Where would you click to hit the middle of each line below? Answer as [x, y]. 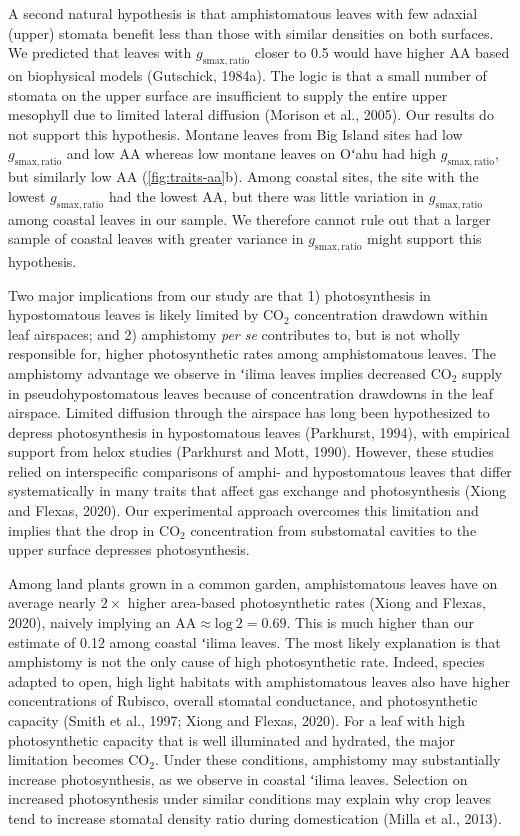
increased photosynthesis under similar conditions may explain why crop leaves [249, 798]
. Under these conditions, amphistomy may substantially [327, 759]
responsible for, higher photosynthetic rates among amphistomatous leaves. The [252, 353]
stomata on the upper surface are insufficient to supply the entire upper [228, 94]
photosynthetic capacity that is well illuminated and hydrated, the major [232, 739]
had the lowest [153, 195]
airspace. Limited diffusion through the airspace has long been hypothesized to [249, 412]
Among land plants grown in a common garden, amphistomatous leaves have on [253, 582]
